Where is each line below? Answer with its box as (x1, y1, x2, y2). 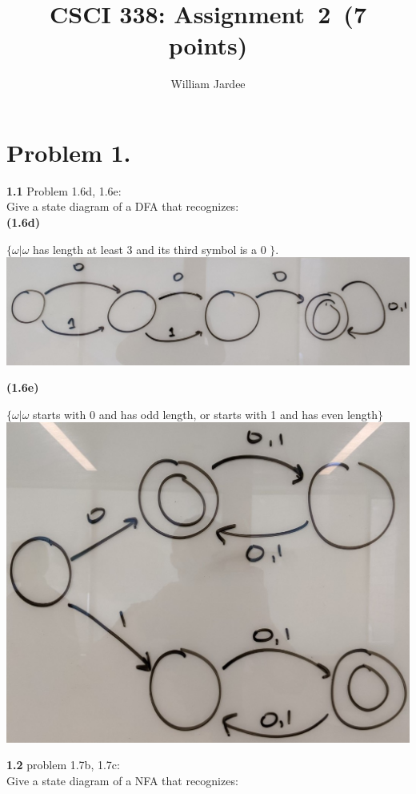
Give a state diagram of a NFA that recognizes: (6, 772, 238, 788)
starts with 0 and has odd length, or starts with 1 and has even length (33, 405, 378, 422)
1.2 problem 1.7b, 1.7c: (6, 756, 120, 773)
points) (168, 29, 248, 62)
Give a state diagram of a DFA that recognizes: (6, 198, 239, 215)
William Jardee (170, 75, 246, 92)
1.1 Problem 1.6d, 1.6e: (6, 182, 122, 199)
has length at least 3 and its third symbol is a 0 (33, 240, 266, 257)
